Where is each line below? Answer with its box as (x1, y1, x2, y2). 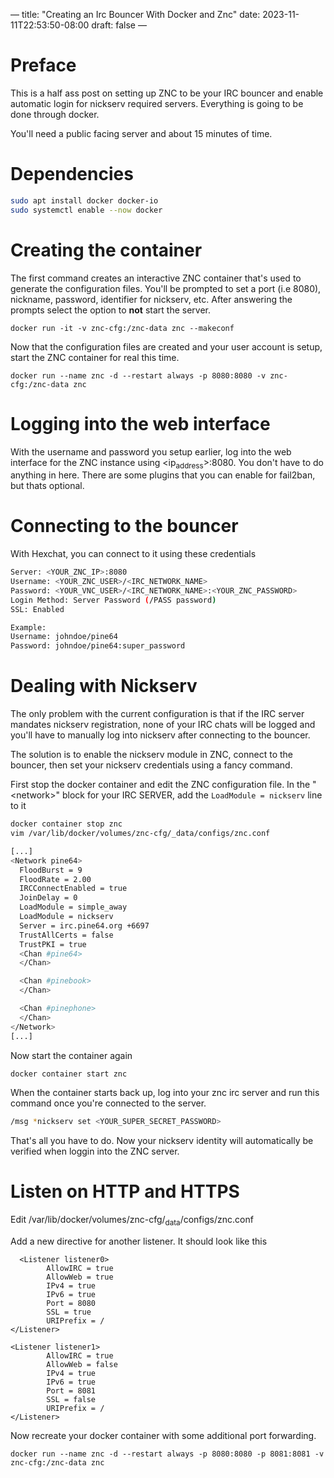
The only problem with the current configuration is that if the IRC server (10, 708, 305, 720)
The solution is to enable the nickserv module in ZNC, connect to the (10, 749, 293, 761)
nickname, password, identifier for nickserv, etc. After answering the (10, 293, 293, 305)
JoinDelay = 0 (19, 893, 78, 903)
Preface (10, 54, 77, 77)
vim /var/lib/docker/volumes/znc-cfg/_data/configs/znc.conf (10, 829, 271, 839)
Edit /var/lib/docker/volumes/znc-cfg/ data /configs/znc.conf (10, 1214, 254, 1228)
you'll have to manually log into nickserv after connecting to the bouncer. (10, 729, 311, 741)
